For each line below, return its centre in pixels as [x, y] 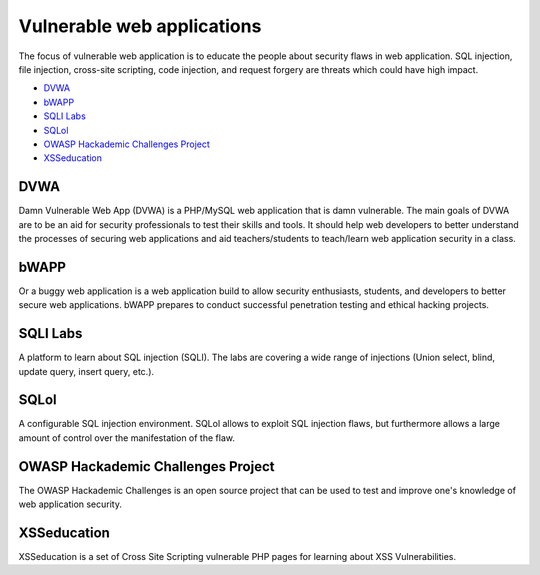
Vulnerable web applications [140, 26]
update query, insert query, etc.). [86, 371]
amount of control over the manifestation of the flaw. [126, 437]
